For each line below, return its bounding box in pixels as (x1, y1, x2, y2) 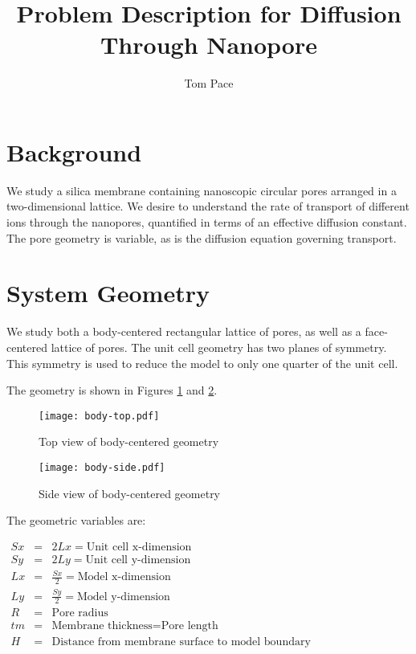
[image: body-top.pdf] (39, 410, 160, 422)
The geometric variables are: (6, 512, 146, 529)
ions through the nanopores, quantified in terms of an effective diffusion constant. (6, 214, 407, 231)
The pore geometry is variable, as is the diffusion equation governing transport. (6, 229, 397, 246)
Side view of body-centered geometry (39, 484, 221, 501)
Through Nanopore (100, 28, 318, 61)
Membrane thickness (51, 620, 153, 632)
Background (6, 135, 142, 168)
